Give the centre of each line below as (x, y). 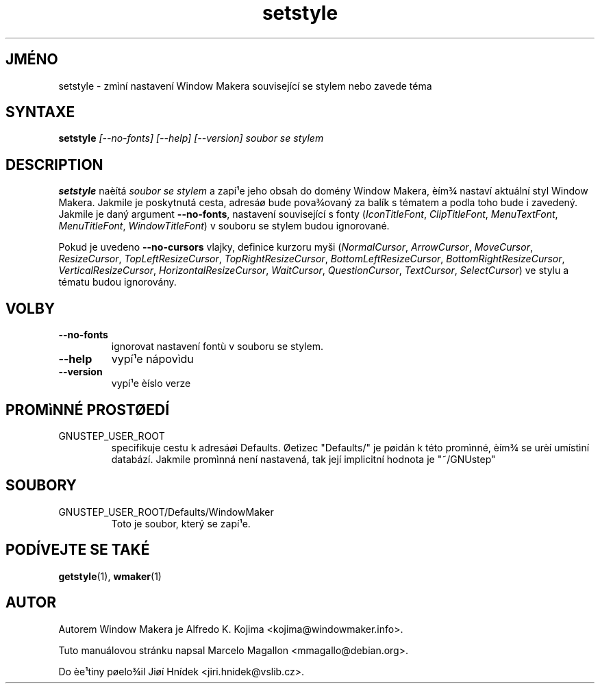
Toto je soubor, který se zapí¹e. (181, 523)
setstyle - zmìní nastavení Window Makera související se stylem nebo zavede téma (245, 86)
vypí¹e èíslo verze (151, 384)
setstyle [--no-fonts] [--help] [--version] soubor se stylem (191, 138)
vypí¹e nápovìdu (152, 359)
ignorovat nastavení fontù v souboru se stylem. (217, 347)
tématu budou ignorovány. (117, 282)
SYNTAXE (40, 112)
